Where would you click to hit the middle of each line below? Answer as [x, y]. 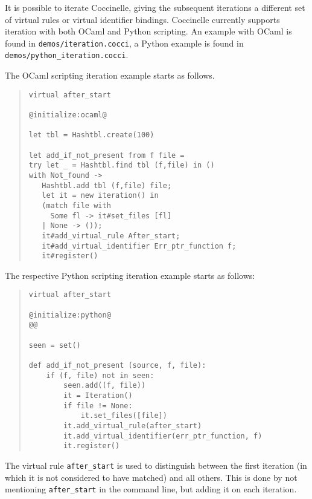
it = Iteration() [98, 396]
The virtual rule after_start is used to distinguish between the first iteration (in [156, 465]
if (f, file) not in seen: [100, 375]
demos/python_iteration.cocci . [67, 55]
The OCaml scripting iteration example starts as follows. [110, 75]
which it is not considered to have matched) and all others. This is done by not [151, 477]
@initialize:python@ [70, 315]
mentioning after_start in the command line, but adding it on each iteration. [151, 489]
